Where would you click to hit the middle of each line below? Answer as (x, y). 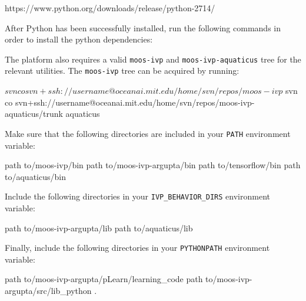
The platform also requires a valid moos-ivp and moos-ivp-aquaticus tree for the (153, 59)
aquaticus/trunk (34, 114)
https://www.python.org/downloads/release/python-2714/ (110, 8)
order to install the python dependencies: (79, 39)
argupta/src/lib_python (48, 290)
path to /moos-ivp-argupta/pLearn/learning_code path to (109, 279)
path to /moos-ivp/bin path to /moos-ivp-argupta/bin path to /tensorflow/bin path (153, 165)
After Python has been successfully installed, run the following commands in (143, 27)
